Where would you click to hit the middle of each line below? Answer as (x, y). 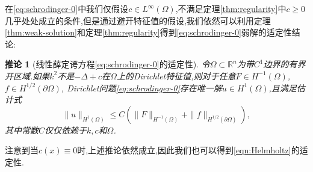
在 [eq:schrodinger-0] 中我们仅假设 (67, 8)
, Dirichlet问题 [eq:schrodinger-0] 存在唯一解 (141, 88)
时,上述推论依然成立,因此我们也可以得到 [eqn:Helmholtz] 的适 (193, 150)
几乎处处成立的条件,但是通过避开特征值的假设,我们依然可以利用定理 (138, 20)
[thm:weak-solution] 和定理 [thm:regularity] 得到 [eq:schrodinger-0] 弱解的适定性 (148, 32)
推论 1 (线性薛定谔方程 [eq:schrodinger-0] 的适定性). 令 (107, 64)
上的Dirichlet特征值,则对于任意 (176, 75)
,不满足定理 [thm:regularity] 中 (231, 8)
